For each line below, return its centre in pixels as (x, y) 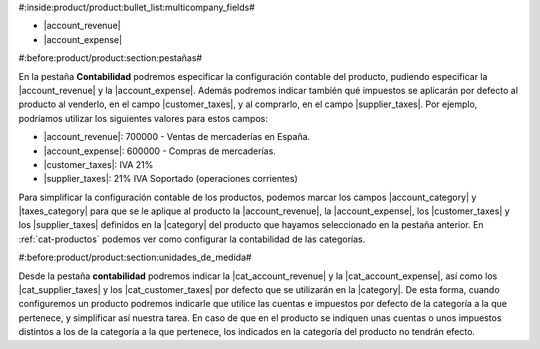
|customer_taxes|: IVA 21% (98, 164)
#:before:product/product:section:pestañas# (110, 58)
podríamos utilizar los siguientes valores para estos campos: (143, 118)
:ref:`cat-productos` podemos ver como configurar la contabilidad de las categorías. (192, 239)
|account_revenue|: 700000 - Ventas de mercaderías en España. (177, 137)
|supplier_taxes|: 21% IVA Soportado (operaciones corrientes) (171, 179)
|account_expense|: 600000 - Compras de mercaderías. (160, 151)
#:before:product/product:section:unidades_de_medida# (135, 257)
